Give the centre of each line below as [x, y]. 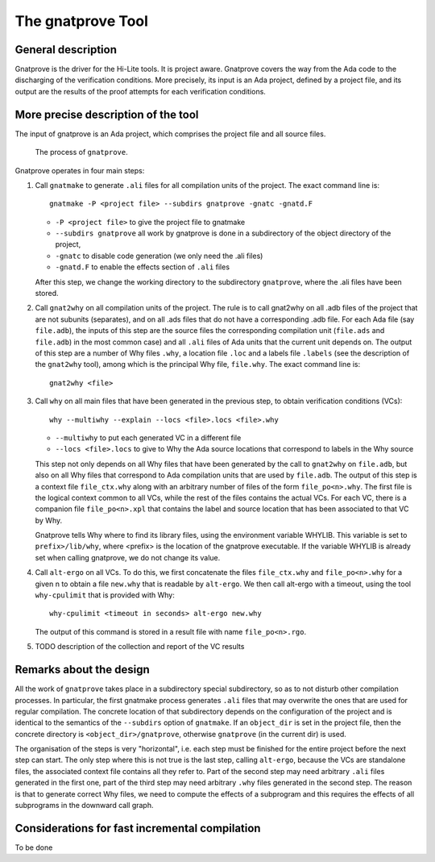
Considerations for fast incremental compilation [138, 828]
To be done [34, 847]
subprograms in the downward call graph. [84, 806]
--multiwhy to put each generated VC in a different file [148, 437]
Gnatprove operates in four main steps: [80, 170]
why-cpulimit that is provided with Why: [105, 595]
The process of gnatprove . [81, 152]
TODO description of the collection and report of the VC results [140, 647]
